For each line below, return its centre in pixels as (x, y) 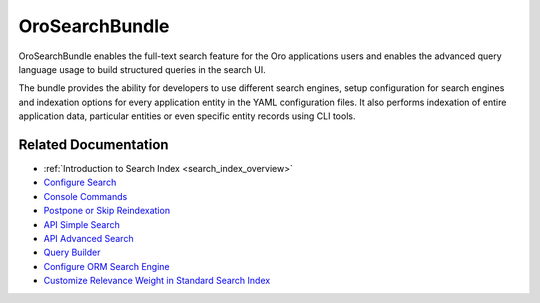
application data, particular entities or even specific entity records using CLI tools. (187, 116)
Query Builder (72, 252)
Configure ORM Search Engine (106, 266)
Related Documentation (93, 144)
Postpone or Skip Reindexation (106, 211)
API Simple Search (81, 224)
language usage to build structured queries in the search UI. (142, 69)
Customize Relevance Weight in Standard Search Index (157, 281)
